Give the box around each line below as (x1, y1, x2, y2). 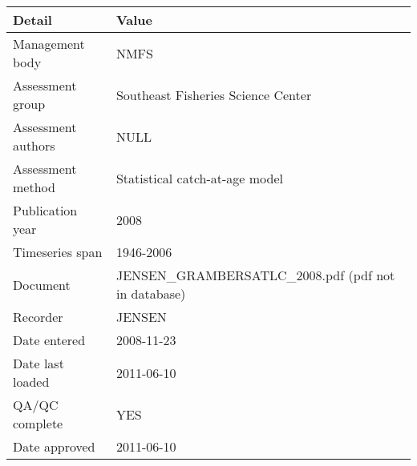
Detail (13, 10, 52, 29)
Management (13, 34, 85, 53)
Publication (13, 201, 78, 219)
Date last (13, 354, 64, 372)
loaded (13, 372, 50, 391)
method (13, 178, 55, 196)
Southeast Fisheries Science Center (115, 85, 312, 104)
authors (13, 136, 55, 155)
